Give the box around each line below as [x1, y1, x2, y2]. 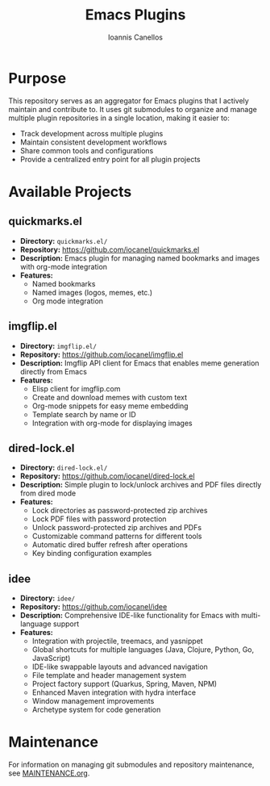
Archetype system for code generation [31, 704, 161, 715]
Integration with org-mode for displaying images [31, 418, 193, 428]
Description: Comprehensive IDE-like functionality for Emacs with [19, 611, 239, 621]
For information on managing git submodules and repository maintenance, [8, 760, 255, 770]
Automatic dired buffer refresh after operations [31, 540, 188, 550]
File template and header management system [31, 671, 187, 680]
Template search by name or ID [31, 409, 137, 419]
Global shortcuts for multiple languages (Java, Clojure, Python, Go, [31, 645, 255, 654]
